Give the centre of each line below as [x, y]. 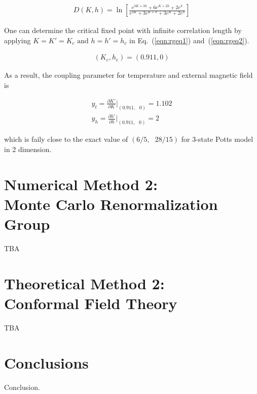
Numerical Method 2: [81, 184]
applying [17, 40]
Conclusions [46, 362]
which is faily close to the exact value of [66, 139]
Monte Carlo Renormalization [111, 204]
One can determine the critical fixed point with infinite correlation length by [123, 30]
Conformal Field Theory [91, 303]
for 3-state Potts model [217, 139]
